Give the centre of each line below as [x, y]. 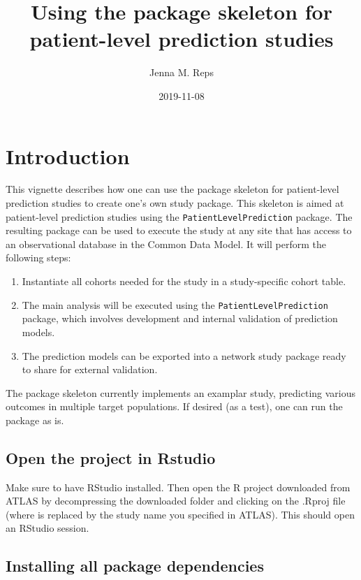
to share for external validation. [90, 369]
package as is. [35, 420]
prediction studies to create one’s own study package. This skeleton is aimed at [175, 203]
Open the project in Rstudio [111, 457]
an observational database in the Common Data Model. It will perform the [166, 244]
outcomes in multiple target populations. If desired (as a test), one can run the [174, 406]
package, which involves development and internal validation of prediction [180, 318]
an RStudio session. [47, 528]
